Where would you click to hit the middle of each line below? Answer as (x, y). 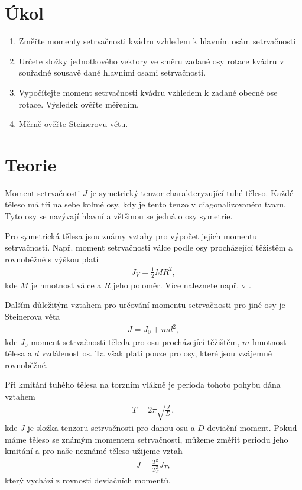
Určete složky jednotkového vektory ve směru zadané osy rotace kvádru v (151, 61)
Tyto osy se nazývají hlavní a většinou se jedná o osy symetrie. (119, 216)
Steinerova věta (33, 316)
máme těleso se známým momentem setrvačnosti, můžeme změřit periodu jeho (147, 439)
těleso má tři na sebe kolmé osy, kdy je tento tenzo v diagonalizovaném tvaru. (145, 204)
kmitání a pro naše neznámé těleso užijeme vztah (94, 451)
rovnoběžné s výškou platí (52, 259)
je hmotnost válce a (66, 285)
